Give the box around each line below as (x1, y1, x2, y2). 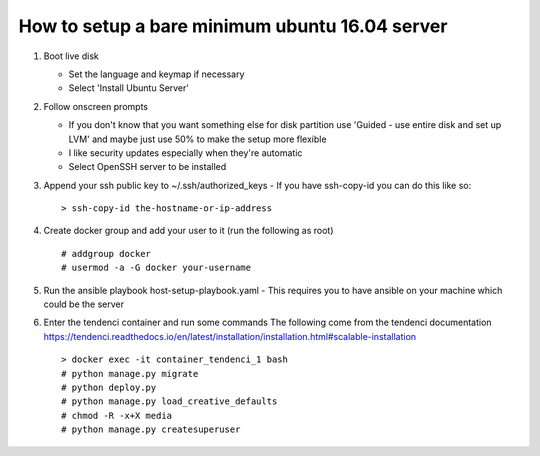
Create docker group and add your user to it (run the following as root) (43, 225, 334, 237)
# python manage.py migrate (61, 368, 199, 379)
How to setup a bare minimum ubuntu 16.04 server (18, 15, 448, 37)
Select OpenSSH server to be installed (68, 161, 227, 173)
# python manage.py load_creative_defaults (61, 396, 278, 407)
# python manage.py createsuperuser (61, 424, 241, 435)
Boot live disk (43, 50, 99, 62)
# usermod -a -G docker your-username (61, 262, 252, 274)
